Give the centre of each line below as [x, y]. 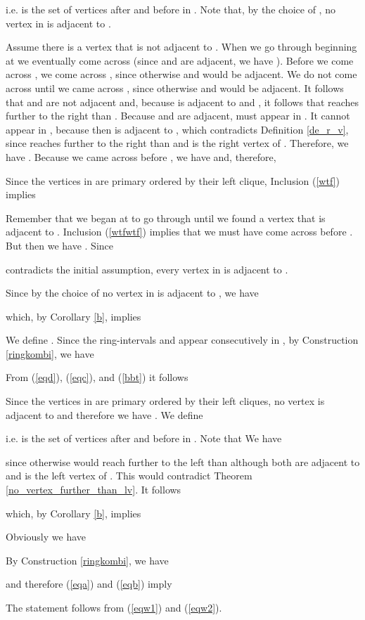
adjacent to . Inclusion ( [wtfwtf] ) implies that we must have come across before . [179, 232]
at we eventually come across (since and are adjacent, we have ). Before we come [180, 60]
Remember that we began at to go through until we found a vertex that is [166, 218]
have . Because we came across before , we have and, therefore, [141, 156]
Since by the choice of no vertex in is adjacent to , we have [132, 293]
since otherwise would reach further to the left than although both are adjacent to [183, 461]
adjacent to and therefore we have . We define [104, 414]
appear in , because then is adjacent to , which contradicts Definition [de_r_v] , [177, 129]
